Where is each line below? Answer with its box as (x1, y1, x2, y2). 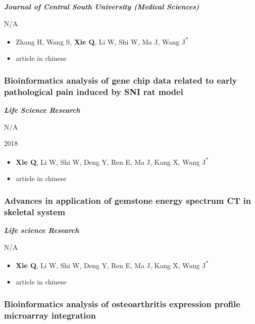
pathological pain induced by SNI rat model (4, 85, 183, 97)
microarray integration (4, 309, 96, 321)
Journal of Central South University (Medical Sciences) (4, 1, 200, 11)
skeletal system (4, 205, 65, 218)
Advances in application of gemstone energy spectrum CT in (4, 194, 252, 206)
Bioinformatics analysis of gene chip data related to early (4, 74, 237, 86)
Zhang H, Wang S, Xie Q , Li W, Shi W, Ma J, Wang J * (15, 35, 188, 46)
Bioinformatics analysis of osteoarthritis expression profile (4, 297, 241, 310)
